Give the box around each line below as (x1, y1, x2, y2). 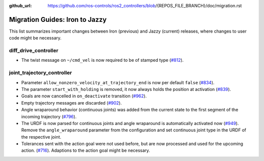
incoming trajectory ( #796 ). (21, 113, 77, 119)
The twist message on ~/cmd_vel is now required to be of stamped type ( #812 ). (21, 57, 184, 63)
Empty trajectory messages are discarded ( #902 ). (21, 100, 122, 106)
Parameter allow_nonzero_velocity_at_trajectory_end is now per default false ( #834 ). (21, 79, 215, 85)
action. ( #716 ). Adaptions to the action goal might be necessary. (21, 147, 150, 153)
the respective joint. (21, 134, 62, 140)
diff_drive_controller (9, 47, 59, 54)
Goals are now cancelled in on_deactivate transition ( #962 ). (21, 93, 147, 99)
